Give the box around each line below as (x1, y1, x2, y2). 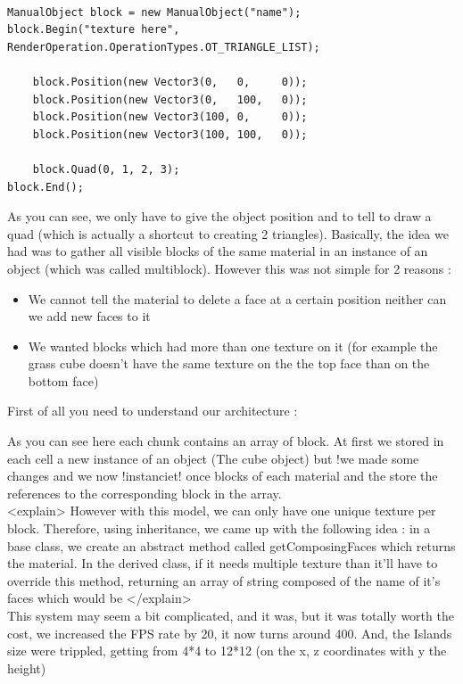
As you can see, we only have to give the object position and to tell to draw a (7, 207, 432, 226)
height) (7, 658, 46, 677)
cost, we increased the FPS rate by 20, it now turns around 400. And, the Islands (7, 623, 452, 642)
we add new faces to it (28, 307, 151, 326)
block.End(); (7, 180, 84, 194)
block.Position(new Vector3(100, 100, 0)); (32, 128, 308, 141)
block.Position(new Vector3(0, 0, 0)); (32, 75, 308, 88)
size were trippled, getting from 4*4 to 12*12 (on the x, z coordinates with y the (7, 641, 447, 660)
